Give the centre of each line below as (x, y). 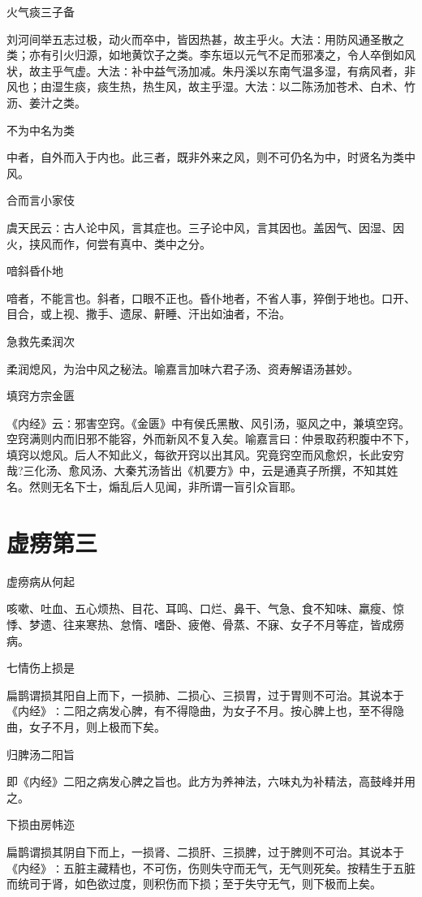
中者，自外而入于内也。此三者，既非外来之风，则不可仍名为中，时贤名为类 (205, 157)
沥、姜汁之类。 (46, 102)
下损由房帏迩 (41, 824)
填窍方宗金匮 (41, 396)
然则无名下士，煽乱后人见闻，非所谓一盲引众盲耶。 (165, 487)
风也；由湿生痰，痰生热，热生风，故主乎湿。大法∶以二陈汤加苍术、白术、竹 (211, 86)
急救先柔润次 (41, 341)
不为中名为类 (41, 129)
